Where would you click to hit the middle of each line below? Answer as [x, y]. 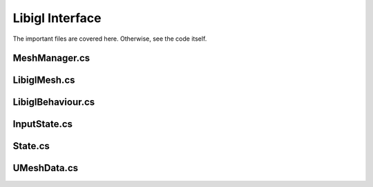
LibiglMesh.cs [44, 80]
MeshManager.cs [51, 58]
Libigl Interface [57, 18]
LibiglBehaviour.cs [54, 102]
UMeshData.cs [46, 168]
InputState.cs [42, 124]
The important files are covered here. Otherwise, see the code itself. [110, 39]
